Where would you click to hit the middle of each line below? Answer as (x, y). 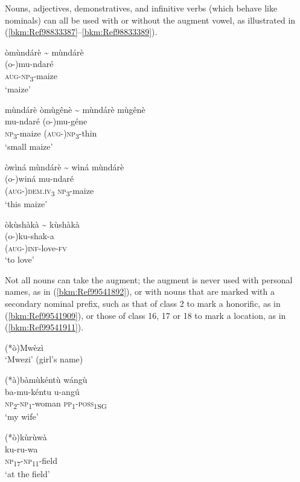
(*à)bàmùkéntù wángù (46, 380)
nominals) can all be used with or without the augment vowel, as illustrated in (150, 20)
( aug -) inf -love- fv (36, 247)
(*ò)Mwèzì (24, 347)
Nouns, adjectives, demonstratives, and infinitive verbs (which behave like (141, 8)
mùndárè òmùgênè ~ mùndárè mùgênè (75, 109)
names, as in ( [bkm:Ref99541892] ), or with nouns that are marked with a (140, 291)
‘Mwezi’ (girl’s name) (44, 359)
